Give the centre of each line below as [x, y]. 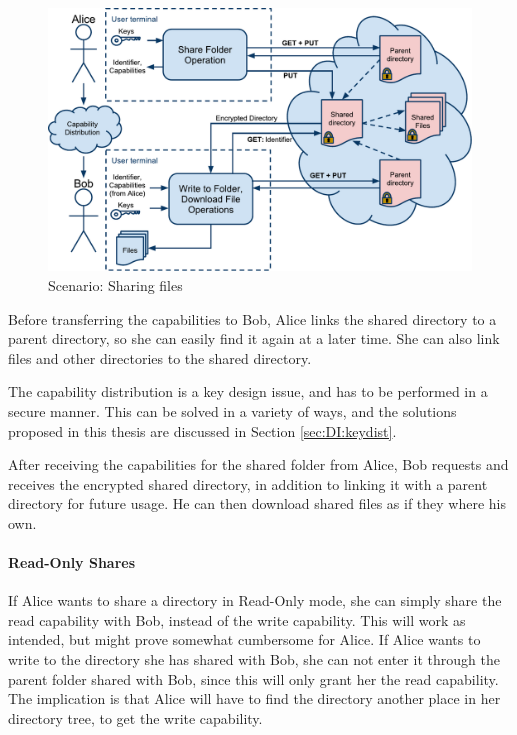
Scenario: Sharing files [115, 284]
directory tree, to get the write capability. [135, 717]
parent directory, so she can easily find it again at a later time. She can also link [254, 338]
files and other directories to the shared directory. [160, 357]
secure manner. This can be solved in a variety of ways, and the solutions [232, 410]
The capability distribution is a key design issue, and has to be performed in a [248, 391]
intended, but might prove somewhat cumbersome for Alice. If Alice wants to [244, 639]
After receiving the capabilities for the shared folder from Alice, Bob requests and [258, 464]
